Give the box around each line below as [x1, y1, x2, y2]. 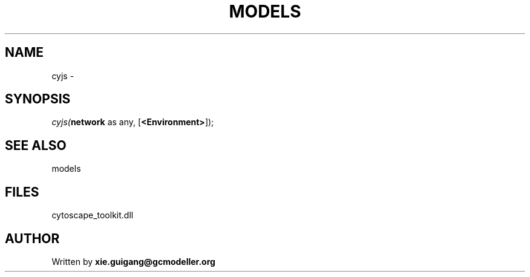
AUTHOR [5, 230, 60, 246]
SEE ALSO [5, 137, 67, 153]
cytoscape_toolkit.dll [51, 210, 134, 221]
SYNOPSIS [5, 91, 71, 107]
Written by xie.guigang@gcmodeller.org [51, 256, 215, 267]
